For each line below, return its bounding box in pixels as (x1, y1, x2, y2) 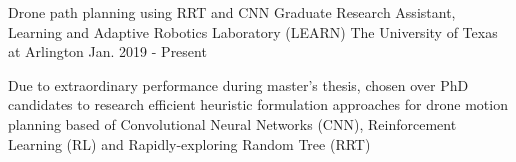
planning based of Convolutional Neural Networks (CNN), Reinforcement (8, 113, 457, 134)
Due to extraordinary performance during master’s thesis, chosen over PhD (8, 74, 469, 95)
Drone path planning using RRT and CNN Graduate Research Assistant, (8, 2, 456, 22)
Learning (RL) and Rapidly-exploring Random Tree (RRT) (8, 133, 371, 154)
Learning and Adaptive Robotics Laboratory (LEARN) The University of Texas (8, 21, 498, 42)
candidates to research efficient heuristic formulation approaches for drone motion (8, 94, 508, 115)
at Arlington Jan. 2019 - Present (8, 41, 207, 62)
